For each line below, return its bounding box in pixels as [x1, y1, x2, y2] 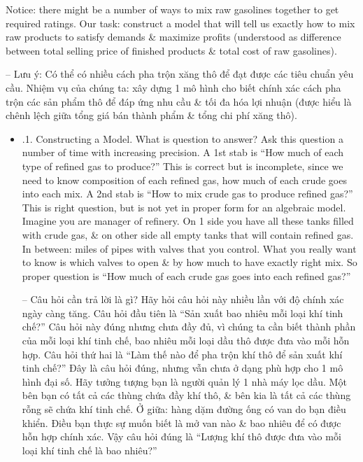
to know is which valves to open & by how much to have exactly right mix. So [22, 255, 357, 269]
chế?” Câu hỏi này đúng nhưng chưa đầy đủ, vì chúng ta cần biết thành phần [22, 319, 356, 334]
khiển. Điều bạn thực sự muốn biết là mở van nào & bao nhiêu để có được [22, 415, 341, 430]
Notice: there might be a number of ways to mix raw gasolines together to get [6, 2, 339, 16]
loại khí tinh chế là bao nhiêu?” [22, 442, 157, 457]
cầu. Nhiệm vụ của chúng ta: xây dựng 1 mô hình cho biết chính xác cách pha [6, 80, 341, 94]
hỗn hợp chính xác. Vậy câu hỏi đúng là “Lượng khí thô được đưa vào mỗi [22, 429, 341, 444]
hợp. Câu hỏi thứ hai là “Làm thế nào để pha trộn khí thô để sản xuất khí [22, 346, 343, 361]
